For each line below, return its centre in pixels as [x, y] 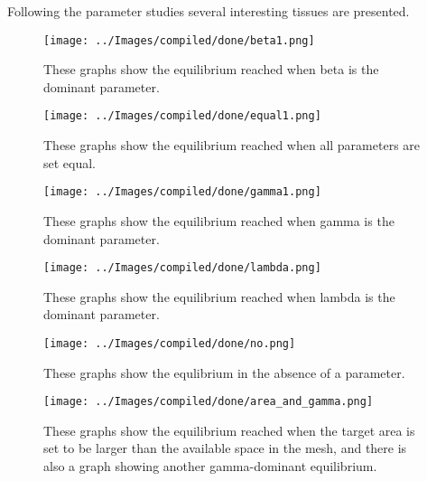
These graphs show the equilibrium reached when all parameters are [232, 145]
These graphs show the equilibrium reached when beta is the [211, 69]
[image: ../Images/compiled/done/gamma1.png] [182, 192]
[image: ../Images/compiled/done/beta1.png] [179, 40]
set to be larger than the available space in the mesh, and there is [225, 448]
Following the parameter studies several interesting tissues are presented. [209, 11]
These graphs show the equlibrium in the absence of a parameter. [224, 372]
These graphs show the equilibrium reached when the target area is [229, 430]
